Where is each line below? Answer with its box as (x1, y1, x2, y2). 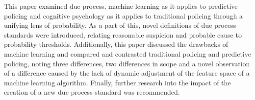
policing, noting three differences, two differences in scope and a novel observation (4, 58, 250, 68)
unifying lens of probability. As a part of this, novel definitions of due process (4, 20, 236, 30)
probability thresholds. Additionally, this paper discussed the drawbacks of (4, 39, 228, 49)
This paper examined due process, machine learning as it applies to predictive (4, 1, 238, 11)
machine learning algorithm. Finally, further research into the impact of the (4, 77, 231, 87)
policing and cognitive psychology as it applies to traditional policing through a (4, 10, 243, 20)
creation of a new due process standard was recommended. (4, 87, 180, 97)
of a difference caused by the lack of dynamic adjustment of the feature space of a (4, 68, 250, 78)
